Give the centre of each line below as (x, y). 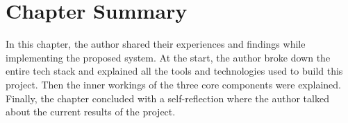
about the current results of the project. (91, 112)
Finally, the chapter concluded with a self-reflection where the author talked (167, 98)
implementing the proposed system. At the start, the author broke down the (168, 57)
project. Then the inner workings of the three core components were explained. (173, 84)
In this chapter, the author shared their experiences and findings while (156, 44)
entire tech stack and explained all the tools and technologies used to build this (174, 71)
